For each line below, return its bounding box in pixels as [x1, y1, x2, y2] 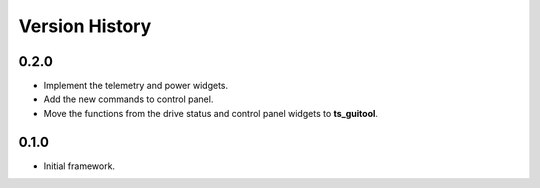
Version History [18, 15, 152, 37]
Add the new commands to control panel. [43, 93, 214, 105]
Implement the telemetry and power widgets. [43, 80, 229, 92]
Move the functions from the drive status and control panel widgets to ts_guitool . [43, 107, 379, 119]
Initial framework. [43, 160, 115, 172]
